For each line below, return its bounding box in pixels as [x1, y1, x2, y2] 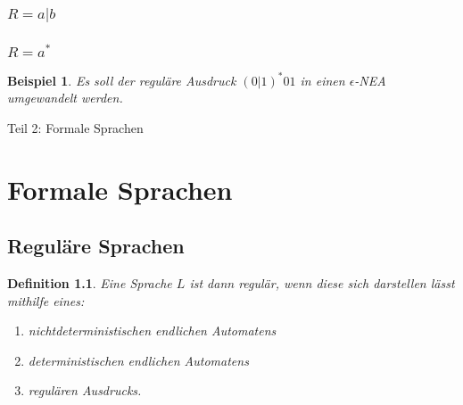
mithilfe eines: [7, 291, 85, 310]
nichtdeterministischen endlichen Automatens [28, 321, 277, 340]
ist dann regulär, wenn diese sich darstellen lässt [189, 274, 455, 293]
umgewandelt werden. [7, 88, 123, 107]
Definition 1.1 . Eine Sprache [7, 274, 172, 293]
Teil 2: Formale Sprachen [7, 118, 144, 136]
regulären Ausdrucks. [28, 381, 142, 400]
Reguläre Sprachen [7, 232, 185, 260]
